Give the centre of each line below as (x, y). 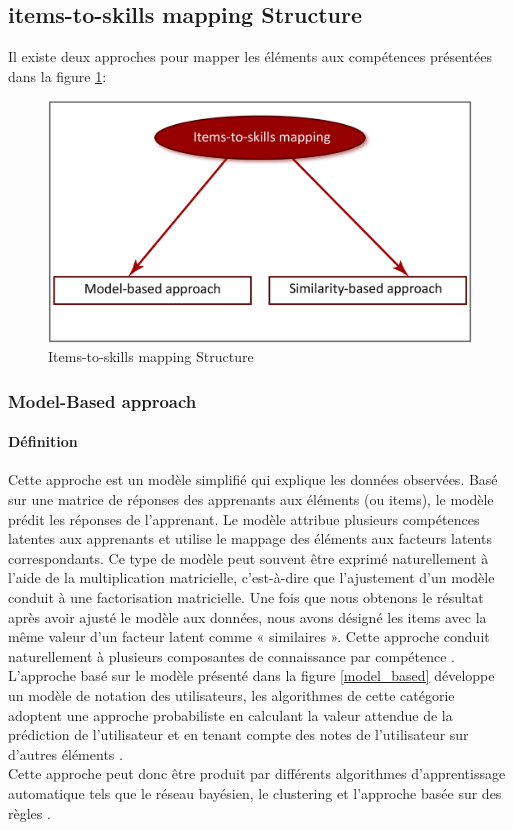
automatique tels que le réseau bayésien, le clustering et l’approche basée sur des (255, 792)
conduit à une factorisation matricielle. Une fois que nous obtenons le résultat (246, 597)
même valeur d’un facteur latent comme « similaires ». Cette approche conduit (249, 636)
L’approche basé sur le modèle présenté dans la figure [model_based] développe (251, 675)
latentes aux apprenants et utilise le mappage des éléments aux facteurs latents (250, 538)
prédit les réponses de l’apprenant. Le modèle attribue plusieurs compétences (244, 518)
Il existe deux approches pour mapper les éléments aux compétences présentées (250, 56)
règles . (29, 812)
